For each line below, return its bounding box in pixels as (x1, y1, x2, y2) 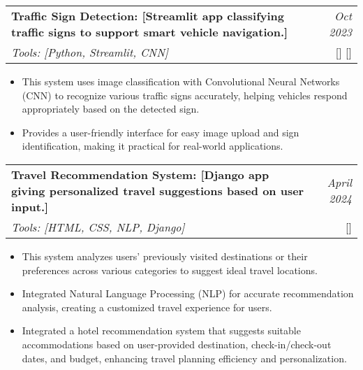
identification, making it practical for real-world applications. (22, 138, 283, 153)
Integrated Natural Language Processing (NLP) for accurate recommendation (22, 286, 354, 301)
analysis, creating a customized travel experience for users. (22, 299, 272, 314)
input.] (11, 198, 49, 215)
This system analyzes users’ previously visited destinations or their (22, 248, 308, 263)
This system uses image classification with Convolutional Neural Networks (22, 74, 340, 88)
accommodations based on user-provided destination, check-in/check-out (22, 336, 332, 351)
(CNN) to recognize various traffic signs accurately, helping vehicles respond (22, 87, 348, 102)
